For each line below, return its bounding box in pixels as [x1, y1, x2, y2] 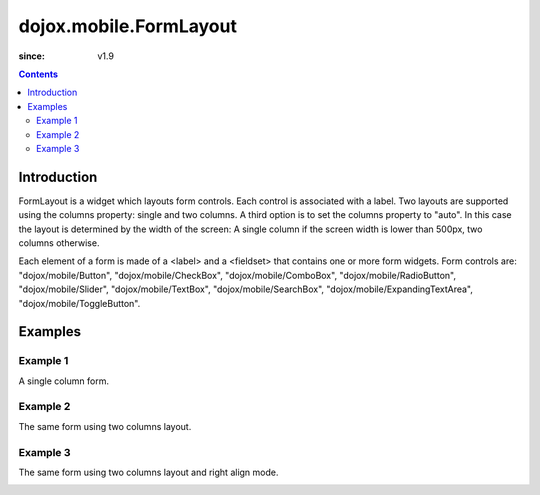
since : [18, 50, 45, 62]
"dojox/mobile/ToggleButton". [18, 297, 141, 309]
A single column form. [18, 375, 110, 387]
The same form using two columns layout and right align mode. [18, 466, 279, 478]
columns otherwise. [18, 236, 100, 249]
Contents [18, 68, 59, 80]
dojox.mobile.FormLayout [18, 15, 237, 37]
